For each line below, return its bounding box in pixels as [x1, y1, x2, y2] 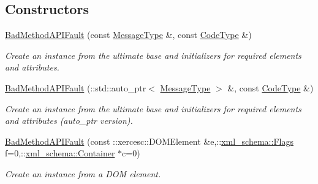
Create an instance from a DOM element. [5, 167, 161, 180]
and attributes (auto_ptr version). [5, 114, 133, 127]
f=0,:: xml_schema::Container [5, 147, 115, 159]
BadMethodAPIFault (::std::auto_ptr [5, 81, 146, 94]
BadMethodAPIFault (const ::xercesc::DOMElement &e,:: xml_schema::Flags [5, 134, 293, 147]
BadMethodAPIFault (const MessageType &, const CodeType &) [5, 28, 252, 41]
